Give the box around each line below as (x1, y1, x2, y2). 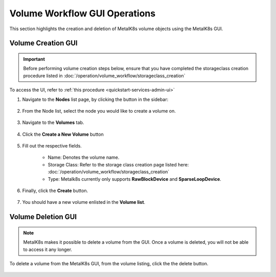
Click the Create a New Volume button (22, 131, 104, 137)
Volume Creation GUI (9, 39, 78, 48)
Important (23, 56, 45, 62)
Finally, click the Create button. (22, 187, 88, 194)
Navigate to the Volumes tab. (22, 119, 84, 125)
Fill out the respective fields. (22, 143, 82, 149)
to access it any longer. (23, 246, 73, 252)
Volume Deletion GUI (9, 212, 77, 221)
